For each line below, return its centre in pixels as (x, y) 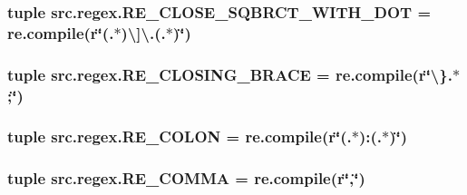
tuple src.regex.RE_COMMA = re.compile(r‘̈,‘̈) (186, 178)
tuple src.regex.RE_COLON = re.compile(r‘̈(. (180, 136)
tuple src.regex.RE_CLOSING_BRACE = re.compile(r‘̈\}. (230, 74)
